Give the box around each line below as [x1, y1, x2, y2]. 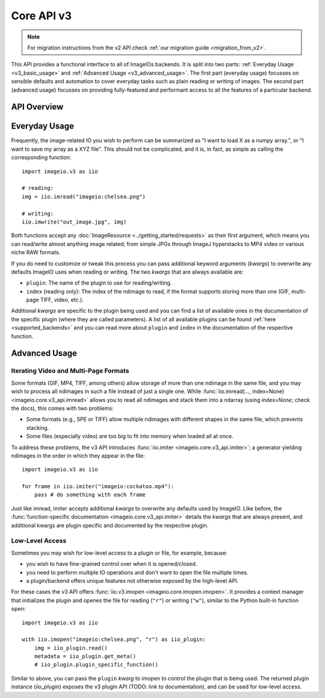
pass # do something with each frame [34, 491, 146, 498]
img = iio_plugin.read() [34, 644, 108, 651]
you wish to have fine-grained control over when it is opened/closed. [26, 561, 197, 568]
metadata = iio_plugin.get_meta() [34, 653, 137, 660]
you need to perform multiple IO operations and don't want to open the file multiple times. [26, 568, 249, 576]
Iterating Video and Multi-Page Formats [11, 366, 129, 375]
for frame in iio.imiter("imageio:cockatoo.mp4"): [22, 483, 175, 490]
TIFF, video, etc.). [40, 296, 84, 304]
